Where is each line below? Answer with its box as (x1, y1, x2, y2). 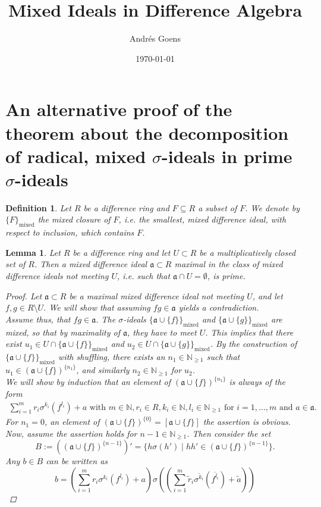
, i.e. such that (117, 269, 171, 281)
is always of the (229, 375, 285, 388)
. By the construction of (210, 337, 297, 350)
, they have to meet (127, 326, 197, 338)
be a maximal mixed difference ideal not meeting (69, 289, 244, 302)
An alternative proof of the (5, 97, 232, 121)
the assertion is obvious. (203, 415, 291, 428)
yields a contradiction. (178, 301, 259, 314)
